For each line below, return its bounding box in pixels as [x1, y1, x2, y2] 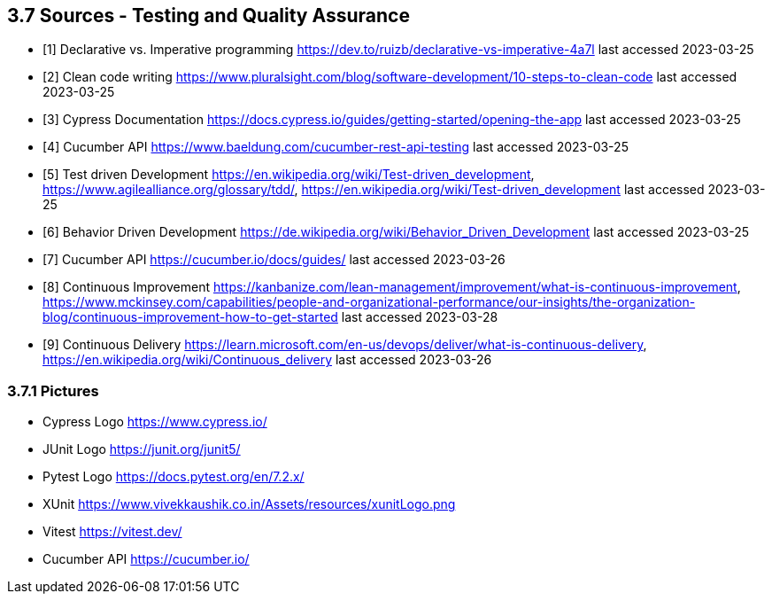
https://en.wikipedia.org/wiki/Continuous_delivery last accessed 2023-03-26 [42, 352, 492, 368]
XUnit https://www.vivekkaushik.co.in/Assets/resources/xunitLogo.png [42, 496, 456, 512]
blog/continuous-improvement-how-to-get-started [42, 309, 338, 325]
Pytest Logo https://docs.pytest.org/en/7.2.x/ [42, 469, 305, 485]
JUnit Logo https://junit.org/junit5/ [42, 441, 241, 457]
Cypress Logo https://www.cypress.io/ [42, 414, 267, 430]
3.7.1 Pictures [7, 381, 99, 400]
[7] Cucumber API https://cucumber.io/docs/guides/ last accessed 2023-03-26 [42, 252, 506, 268]
